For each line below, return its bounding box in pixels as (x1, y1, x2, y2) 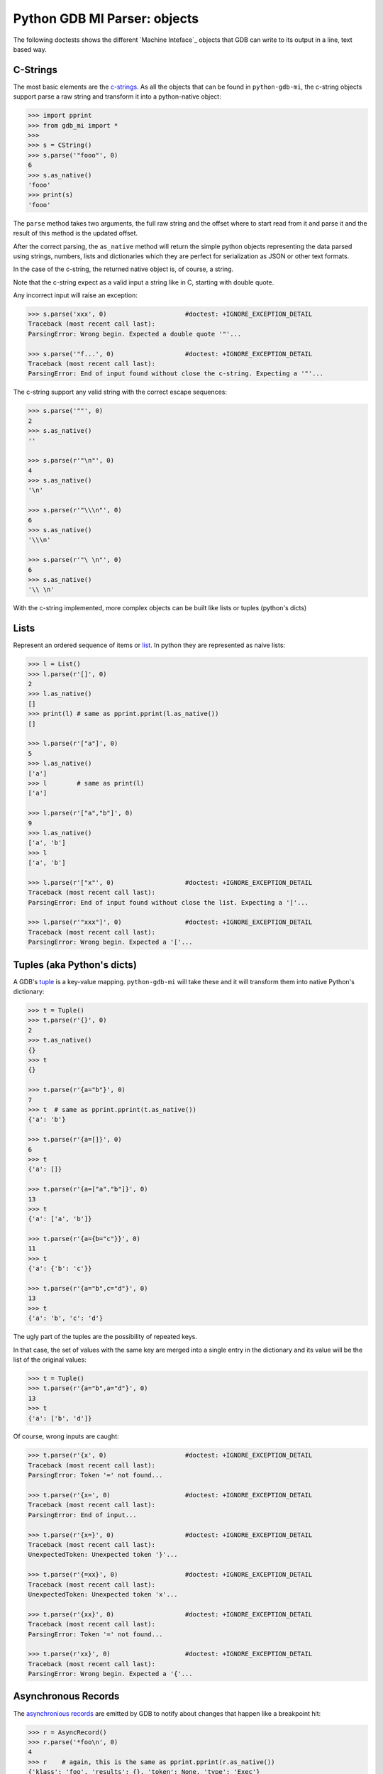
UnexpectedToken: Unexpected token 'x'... (28, 1590, 178, 1598)
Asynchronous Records (13, 1690, 120, 1702)
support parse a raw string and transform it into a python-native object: (13, 92, 221, 101)
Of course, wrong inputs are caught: (13, 1432, 120, 1440)
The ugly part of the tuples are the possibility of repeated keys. (13, 1333, 198, 1341)
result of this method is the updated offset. (13, 229, 138, 238)
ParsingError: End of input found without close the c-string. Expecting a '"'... (28, 370, 324, 378)
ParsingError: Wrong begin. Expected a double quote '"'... (28, 330, 242, 338)
